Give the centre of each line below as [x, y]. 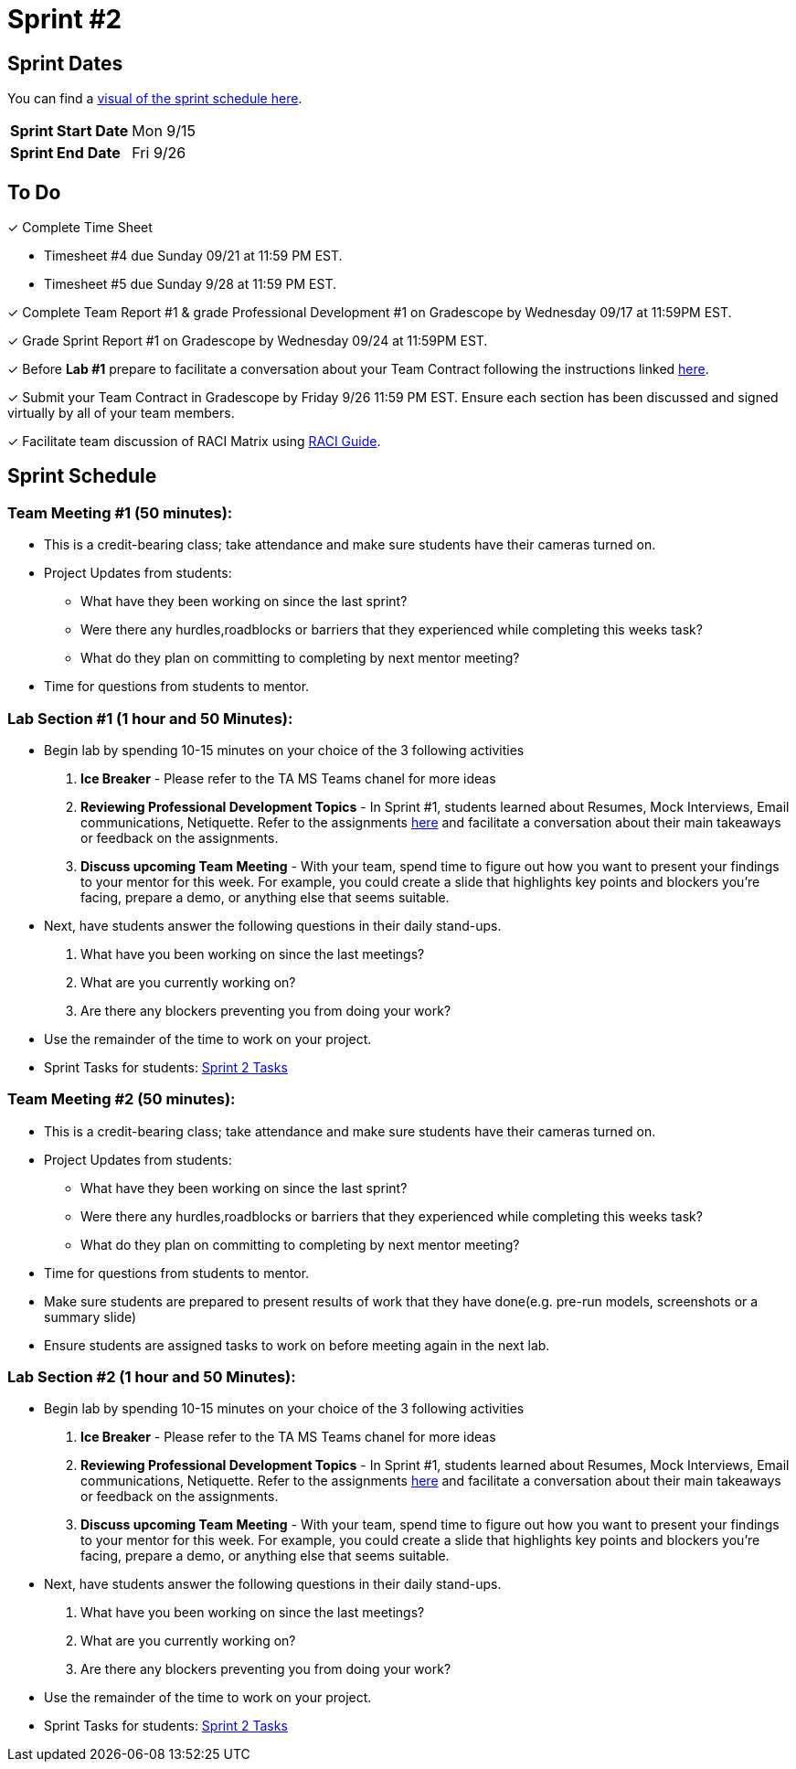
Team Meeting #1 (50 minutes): [120, 512]
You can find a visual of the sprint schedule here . [155, 99]
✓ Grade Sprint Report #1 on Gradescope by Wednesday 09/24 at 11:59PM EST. [248, 341]
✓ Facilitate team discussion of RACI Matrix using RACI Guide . [194, 442]
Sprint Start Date [69, 131]
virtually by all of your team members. [121, 413]
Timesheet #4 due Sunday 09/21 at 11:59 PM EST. [193, 256]
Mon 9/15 [164, 131]
